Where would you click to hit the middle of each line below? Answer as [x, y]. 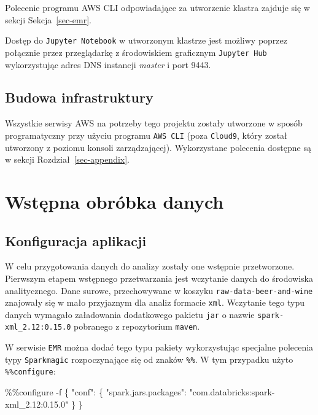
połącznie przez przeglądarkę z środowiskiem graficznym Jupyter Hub [136, 52]
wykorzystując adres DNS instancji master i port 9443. [108, 64]
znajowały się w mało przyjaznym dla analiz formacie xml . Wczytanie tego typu [155, 302]
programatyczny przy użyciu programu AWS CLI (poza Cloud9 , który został [146, 135]
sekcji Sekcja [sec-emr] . [48, 19]
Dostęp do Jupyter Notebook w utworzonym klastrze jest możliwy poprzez [146, 40]
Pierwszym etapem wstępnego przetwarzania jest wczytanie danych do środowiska [159, 278]
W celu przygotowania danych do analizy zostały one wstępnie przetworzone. [150, 266]
